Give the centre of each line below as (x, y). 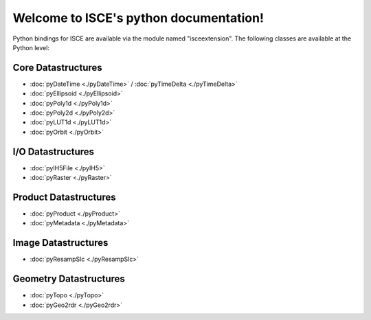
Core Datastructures (57, 68)
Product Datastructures (64, 197)
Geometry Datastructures (69, 279)
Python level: (31, 47)
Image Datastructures (60, 243)
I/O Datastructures (54, 151)
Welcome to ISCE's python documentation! (138, 18)
